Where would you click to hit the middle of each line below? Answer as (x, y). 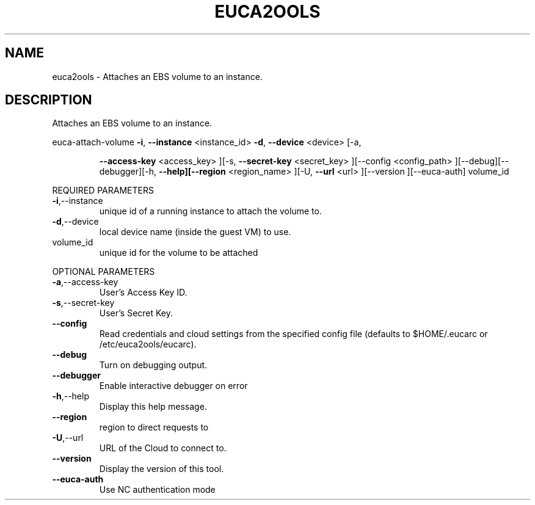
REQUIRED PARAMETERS (103, 191)
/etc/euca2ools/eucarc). (148, 344)
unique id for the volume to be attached (179, 253)
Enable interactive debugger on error (173, 386)
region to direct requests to (154, 427)
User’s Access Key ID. (143, 292)
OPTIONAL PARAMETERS (104, 272)
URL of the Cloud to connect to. (163, 448)
